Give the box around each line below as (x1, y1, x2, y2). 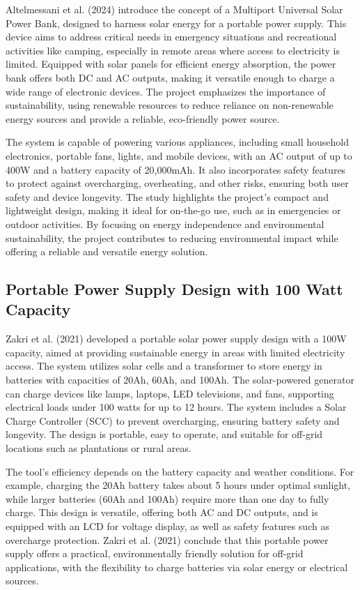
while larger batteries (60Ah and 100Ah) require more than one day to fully (6, 491, 329, 506)
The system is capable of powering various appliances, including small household (6, 135, 349, 149)
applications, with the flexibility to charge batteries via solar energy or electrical (6, 559, 348, 574)
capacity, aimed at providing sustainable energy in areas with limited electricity (6, 345, 345, 359)
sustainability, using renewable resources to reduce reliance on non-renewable (6, 98, 334, 112)
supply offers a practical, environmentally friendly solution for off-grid (6, 546, 304, 561)
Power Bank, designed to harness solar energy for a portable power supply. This (6, 15, 347, 30)
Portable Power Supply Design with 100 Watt (6, 278, 343, 300)
